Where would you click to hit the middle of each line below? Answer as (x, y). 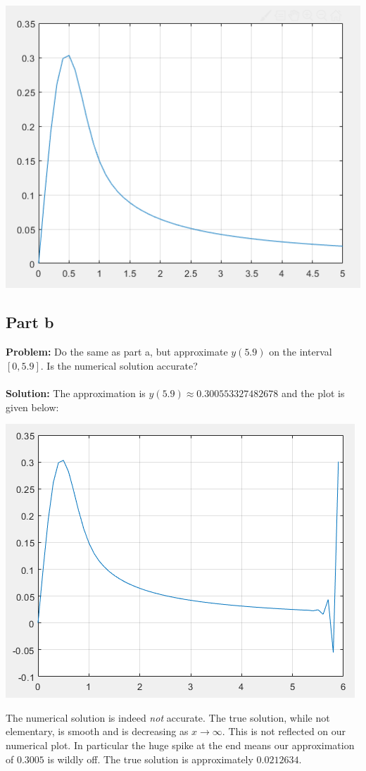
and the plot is (313, 393)
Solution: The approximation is (76, 393)
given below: (32, 407)
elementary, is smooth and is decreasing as (97, 731)
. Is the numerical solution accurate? (119, 365)
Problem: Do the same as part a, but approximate (117, 352)
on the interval (301, 352)
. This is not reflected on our (284, 731)
